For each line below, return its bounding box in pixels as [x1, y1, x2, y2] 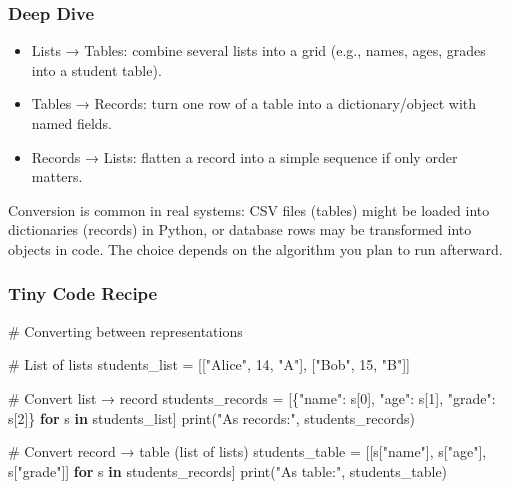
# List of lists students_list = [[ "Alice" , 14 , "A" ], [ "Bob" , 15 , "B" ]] [8, 354, 410, 375]
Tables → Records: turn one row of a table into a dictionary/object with [31, 93, 477, 114]
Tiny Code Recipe [8, 281, 158, 306]
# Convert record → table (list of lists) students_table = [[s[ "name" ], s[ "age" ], [8, 441, 487, 462]
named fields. [31, 113, 112, 133]
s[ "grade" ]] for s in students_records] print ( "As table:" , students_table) [8, 460, 448, 481]
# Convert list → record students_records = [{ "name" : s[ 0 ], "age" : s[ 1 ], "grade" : [8, 387, 496, 408]
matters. [31, 166, 83, 187]
